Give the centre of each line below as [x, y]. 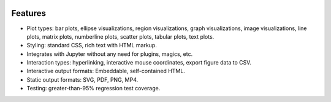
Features [29, 13]
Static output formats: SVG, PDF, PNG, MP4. [82, 79]
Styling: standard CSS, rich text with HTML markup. [92, 45]
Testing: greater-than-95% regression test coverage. [93, 88]
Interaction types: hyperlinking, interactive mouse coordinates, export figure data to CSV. [139, 63]
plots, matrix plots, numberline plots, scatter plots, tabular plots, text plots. [120, 36]
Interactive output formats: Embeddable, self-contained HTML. [106, 71]
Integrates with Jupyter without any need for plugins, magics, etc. [110, 54]
